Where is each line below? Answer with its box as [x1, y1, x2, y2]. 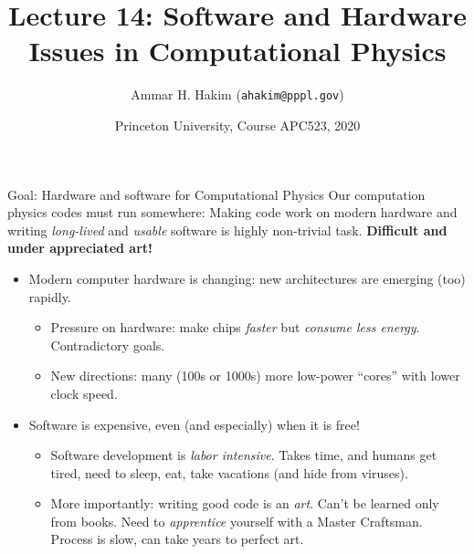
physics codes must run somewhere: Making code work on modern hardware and [7, 203, 458, 222]
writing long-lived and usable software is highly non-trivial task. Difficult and [7, 220, 448, 239]
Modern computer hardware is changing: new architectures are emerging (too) [28, 268, 466, 287]
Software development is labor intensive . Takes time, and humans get [50, 445, 437, 465]
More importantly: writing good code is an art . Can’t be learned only [50, 494, 439, 513]
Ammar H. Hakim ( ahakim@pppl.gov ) [131, 85, 344, 104]
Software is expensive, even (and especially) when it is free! [28, 414, 360, 434]
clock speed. [50, 383, 118, 402]
